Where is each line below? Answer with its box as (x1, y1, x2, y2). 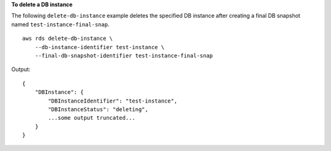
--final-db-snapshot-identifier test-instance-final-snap (34, 52, 213, 59)
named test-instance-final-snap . (11, 20, 110, 28)
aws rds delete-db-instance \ (22, 35, 113, 42)
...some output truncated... (48, 114, 136, 122)
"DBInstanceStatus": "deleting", (48, 106, 148, 113)
